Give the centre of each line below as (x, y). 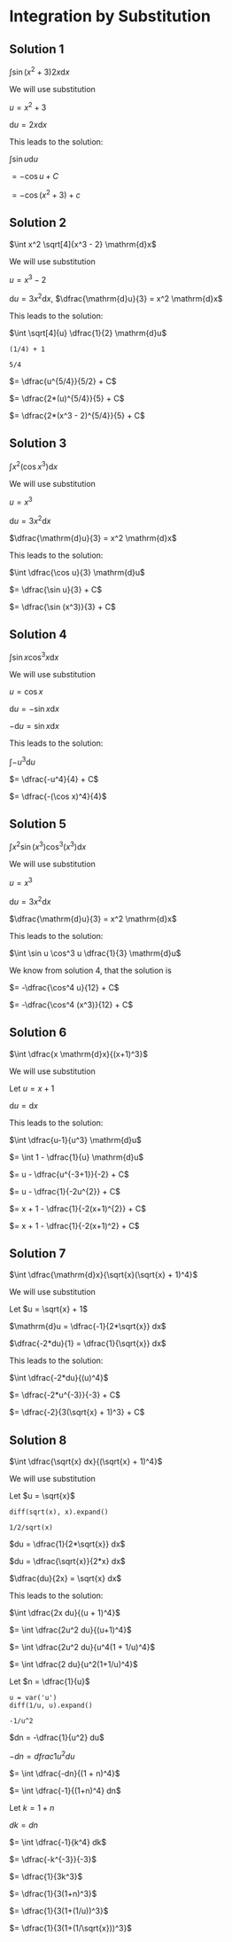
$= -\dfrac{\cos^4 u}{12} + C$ (64, 987)
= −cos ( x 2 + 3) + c (46, 194)
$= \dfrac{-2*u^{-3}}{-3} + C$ (65, 1395)
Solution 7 (38, 1253)
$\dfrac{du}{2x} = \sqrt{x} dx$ (66, 1578)
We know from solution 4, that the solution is (91, 970)
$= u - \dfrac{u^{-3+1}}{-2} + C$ (70, 1174)
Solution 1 (37, 49)
